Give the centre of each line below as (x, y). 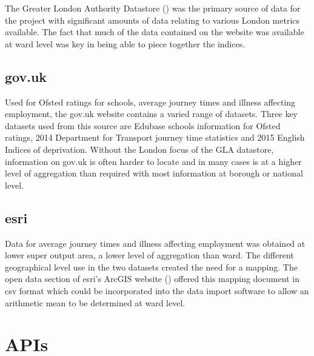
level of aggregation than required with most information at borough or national (154, 173)
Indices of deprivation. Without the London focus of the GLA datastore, (139, 149)
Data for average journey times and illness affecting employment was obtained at (155, 243)
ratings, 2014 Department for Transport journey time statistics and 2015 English (155, 137)
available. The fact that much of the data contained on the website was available (155, 32)
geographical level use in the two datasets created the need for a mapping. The (151, 267)
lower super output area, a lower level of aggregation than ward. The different (149, 255)
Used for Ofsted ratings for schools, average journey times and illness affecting (150, 102)
